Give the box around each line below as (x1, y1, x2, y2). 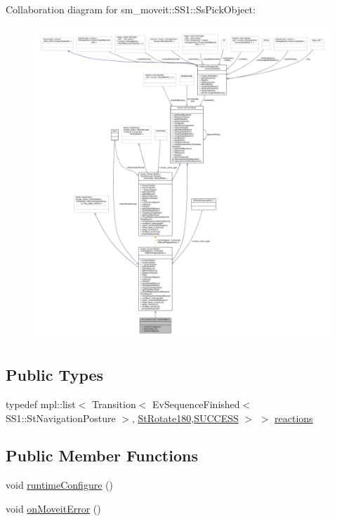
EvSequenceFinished (152, 396, 240, 411)
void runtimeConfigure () (6, 478, 113, 492)
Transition (91, 396, 136, 411)
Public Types (6, 364, 104, 386)
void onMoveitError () (6, 501, 101, 515)
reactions (275, 410, 313, 425)
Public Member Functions (6, 445, 198, 466)
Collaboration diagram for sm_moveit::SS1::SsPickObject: (6, 2, 256, 16)
